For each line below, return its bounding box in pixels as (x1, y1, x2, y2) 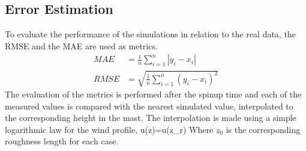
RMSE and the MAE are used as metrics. (5, 39, 158, 52)
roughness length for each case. (5, 135, 119, 147)
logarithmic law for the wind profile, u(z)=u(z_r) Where (5, 123, 214, 135)
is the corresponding (226, 123, 301, 135)
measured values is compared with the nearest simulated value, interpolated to (5, 99, 293, 112)
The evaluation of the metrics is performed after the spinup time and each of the (5, 88, 302, 100)
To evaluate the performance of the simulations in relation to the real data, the (5, 28, 296, 40)
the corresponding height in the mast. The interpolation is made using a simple (5, 111, 296, 124)
